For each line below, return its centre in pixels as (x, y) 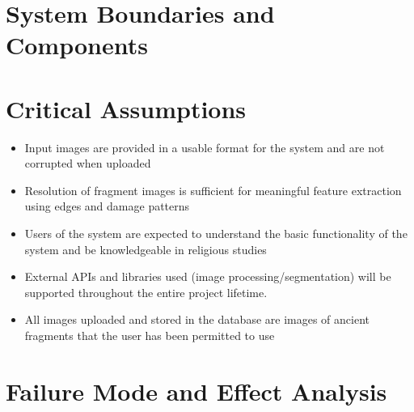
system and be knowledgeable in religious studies (146, 249)
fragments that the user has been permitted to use (150, 336)
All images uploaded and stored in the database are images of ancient (197, 319)
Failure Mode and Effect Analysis (196, 391)
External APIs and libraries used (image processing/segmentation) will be (208, 276)
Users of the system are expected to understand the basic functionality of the (216, 234)
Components (77, 45)
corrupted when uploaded (88, 163)
